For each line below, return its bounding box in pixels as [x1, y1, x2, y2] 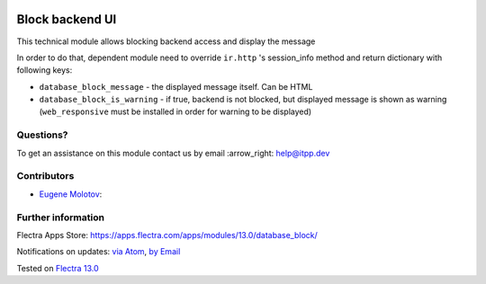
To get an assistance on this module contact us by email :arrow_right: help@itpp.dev [16, 147, 330, 158]
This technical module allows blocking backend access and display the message [16, 36, 316, 47]
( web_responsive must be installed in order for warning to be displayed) [39, 106, 312, 117]
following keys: [16, 65, 73, 75]
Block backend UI [16, 12, 117, 27]
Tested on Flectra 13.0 [16, 262, 99, 273]
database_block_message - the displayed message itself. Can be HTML [39, 81, 313, 92]
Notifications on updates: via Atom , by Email [16, 246, 181, 257]
